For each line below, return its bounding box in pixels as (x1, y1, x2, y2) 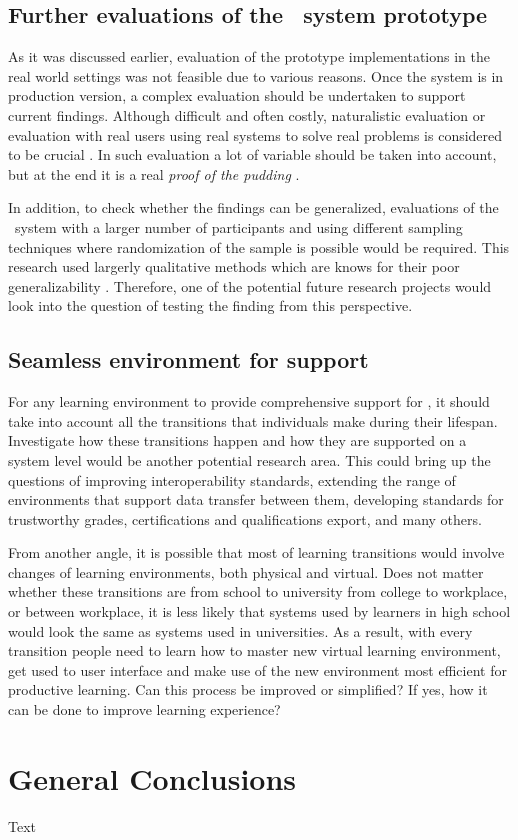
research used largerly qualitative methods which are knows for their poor (8, 256, 460, 277)
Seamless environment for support (8, 344, 369, 375)
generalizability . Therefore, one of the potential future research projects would (8, 275, 492, 296)
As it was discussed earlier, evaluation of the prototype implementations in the (8, 46, 491, 67)
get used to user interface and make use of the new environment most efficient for (8, 659, 507, 680)
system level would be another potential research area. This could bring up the (8, 449, 491, 470)
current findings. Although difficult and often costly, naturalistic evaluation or (8, 104, 486, 125)
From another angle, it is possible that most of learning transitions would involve (8, 542, 505, 563)
